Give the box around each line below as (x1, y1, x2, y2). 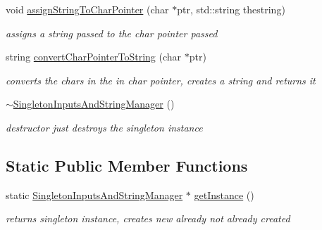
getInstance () (194, 187, 254, 202)
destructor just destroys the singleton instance (6, 120, 203, 134)
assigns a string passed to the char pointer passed (6, 25, 218, 40)
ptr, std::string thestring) (177, 2, 285, 16)
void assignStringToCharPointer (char (6, 2, 169, 16)
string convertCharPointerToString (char (6, 49, 182, 64)
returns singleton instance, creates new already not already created (6, 211, 290, 226)
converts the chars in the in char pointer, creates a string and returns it (6, 72, 316, 87)
